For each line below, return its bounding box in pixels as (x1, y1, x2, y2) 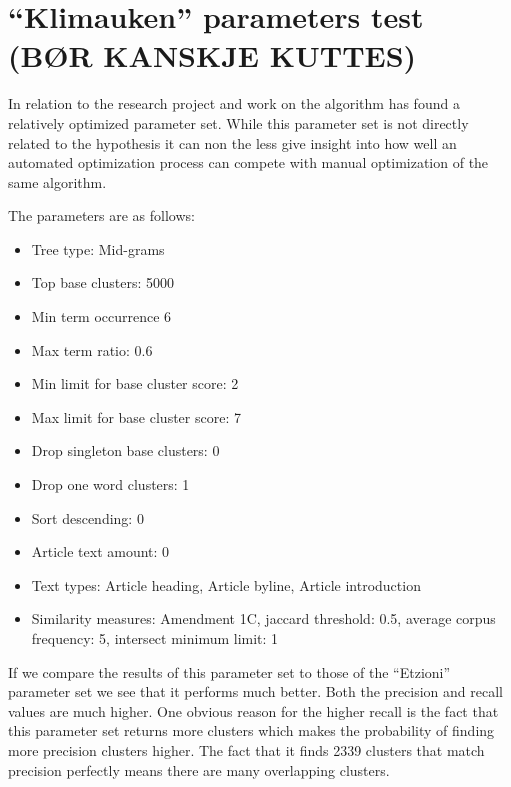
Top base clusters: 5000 (31, 272, 174, 293)
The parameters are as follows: (8, 205, 195, 226)
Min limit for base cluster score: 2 (31, 373, 239, 394)
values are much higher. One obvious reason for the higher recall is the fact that (8, 700, 499, 721)
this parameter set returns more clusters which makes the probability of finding (8, 720, 495, 741)
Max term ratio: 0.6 (31, 339, 153, 360)
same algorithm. (8, 171, 107, 192)
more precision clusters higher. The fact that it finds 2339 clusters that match (8, 739, 485, 760)
